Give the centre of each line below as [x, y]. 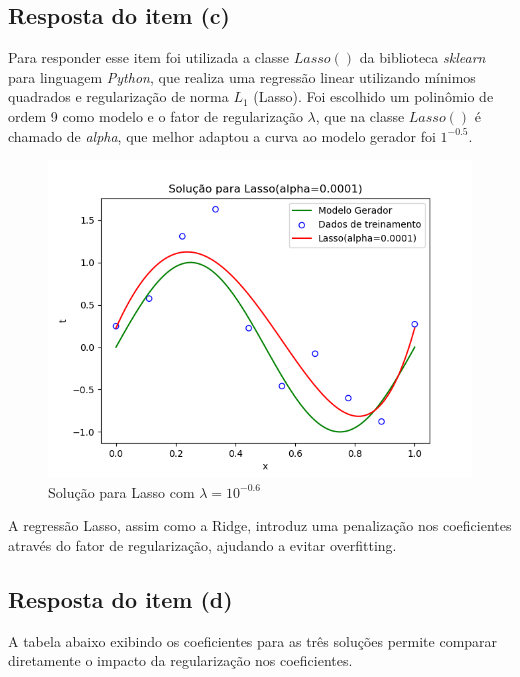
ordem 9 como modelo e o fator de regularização [155, 115]
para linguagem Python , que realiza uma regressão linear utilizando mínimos [242, 76]
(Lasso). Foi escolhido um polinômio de [373, 96]
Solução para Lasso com [121, 491]
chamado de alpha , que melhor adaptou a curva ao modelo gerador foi [222, 135]
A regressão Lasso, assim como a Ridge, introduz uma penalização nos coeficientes [260, 525]
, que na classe [360, 115]
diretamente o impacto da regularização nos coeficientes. [180, 660]
